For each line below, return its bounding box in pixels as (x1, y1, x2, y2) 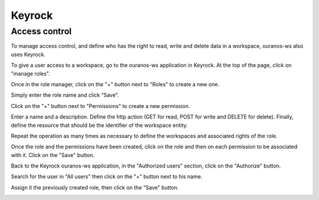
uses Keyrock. (11, 51, 45, 58)
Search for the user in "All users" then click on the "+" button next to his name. (11, 173, 203, 180)
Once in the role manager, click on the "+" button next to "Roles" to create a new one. (11, 80, 220, 88)
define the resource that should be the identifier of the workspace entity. (11, 122, 188, 129)
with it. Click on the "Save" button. (11, 151, 95, 159)
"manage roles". (11, 70, 50, 77)
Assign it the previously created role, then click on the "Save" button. (11, 183, 179, 191)
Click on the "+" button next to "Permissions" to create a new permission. (11, 102, 190, 109)
